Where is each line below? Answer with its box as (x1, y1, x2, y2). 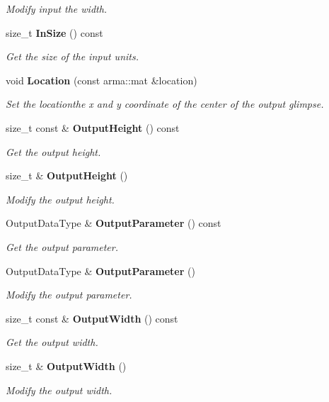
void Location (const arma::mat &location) (6, 72, 197, 87)
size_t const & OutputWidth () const (6, 311, 178, 325)
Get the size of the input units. (6, 49, 139, 64)
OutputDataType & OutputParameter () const (6, 216, 221, 230)
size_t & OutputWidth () (6, 358, 127, 373)
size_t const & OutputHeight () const (6, 120, 180, 135)
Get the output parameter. (6, 239, 118, 254)
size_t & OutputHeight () (6, 168, 128, 183)
